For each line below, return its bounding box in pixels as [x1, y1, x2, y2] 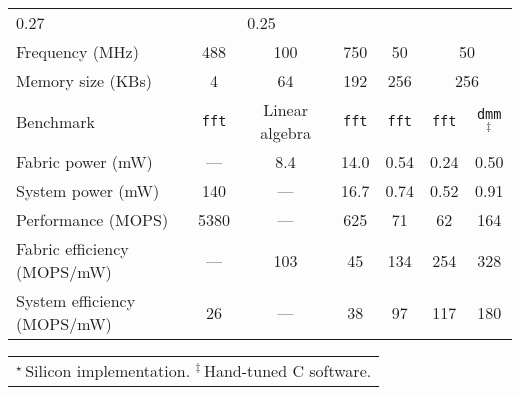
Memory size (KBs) [16, 69, 152, 92]
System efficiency [16, 289, 136, 312]
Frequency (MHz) [16, 40, 139, 63]
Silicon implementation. [25, 359, 191, 382]
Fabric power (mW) [16, 150, 153, 173]
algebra [260, 121, 311, 144]
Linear [263, 98, 308, 121]
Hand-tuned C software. [203, 359, 372, 382]
